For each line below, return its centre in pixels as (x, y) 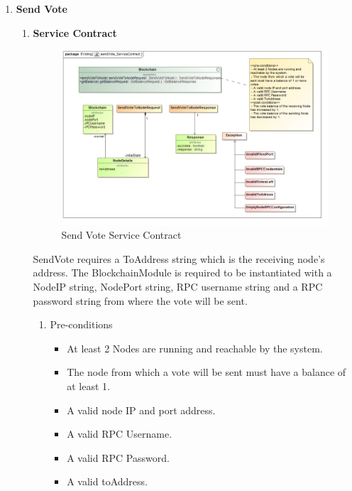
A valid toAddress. (107, 481)
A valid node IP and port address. (141, 410)
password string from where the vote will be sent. (140, 300)
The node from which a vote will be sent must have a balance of (207, 372)
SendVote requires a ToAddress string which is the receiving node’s (179, 258)
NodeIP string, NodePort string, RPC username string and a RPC (178, 286)
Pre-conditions (81, 324)
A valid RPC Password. (118, 457)
